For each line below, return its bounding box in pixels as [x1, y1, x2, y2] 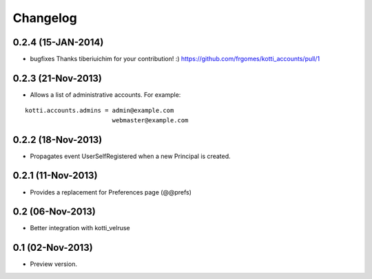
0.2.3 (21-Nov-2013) [12, 72, 103, 84]
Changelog [12, 10, 77, 25]
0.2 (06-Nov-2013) [12, 206, 96, 218]
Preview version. [30, 260, 77, 268]
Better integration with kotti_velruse [30, 224, 130, 232]
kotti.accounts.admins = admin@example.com [25, 107, 174, 115]
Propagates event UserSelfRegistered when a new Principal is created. [30, 152, 231, 160]
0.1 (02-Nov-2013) [12, 242, 93, 254]
